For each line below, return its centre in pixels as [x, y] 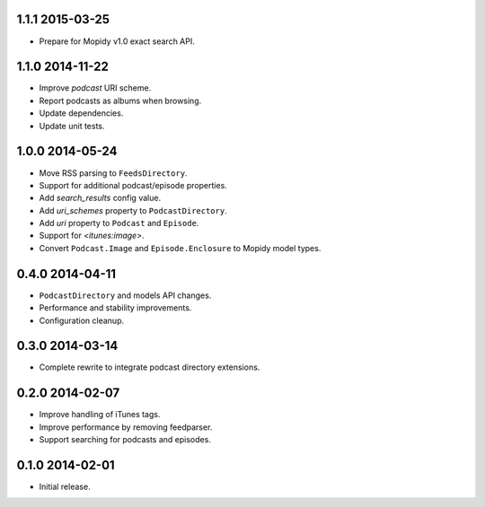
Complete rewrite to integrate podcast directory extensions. [150, 367]
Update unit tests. [72, 126]
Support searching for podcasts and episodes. [125, 440]
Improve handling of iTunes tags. [100, 415]
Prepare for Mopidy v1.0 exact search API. [117, 41]
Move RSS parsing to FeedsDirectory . [113, 173]
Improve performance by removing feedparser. [126, 427]
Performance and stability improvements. [115, 308]
